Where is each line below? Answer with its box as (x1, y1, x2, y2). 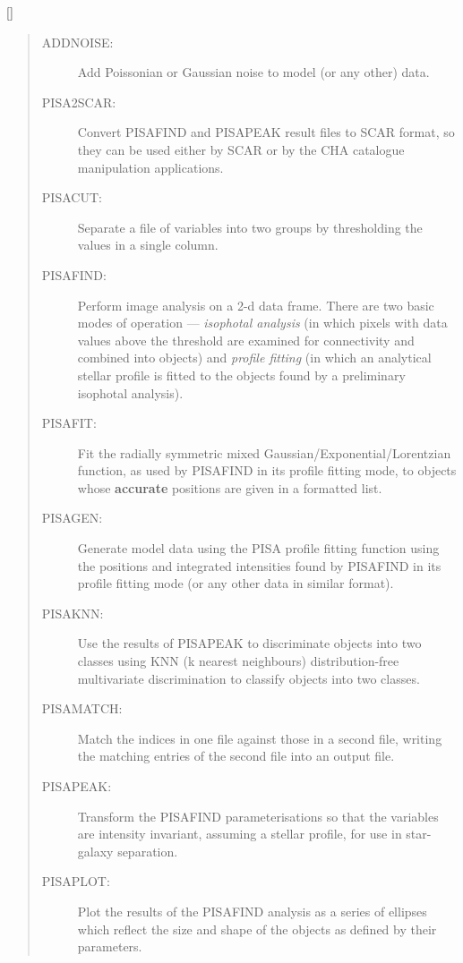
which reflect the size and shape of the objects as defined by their (77, 919, 437, 938)
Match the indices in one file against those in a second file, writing (77, 729, 442, 747)
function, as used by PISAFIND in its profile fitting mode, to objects (77, 461, 457, 480)
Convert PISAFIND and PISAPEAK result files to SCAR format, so (77, 123, 455, 141)
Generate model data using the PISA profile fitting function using (77, 539, 440, 558)
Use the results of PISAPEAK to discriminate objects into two (77, 634, 422, 652)
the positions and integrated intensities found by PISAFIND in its (77, 556, 442, 575)
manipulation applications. (77, 158, 224, 176)
